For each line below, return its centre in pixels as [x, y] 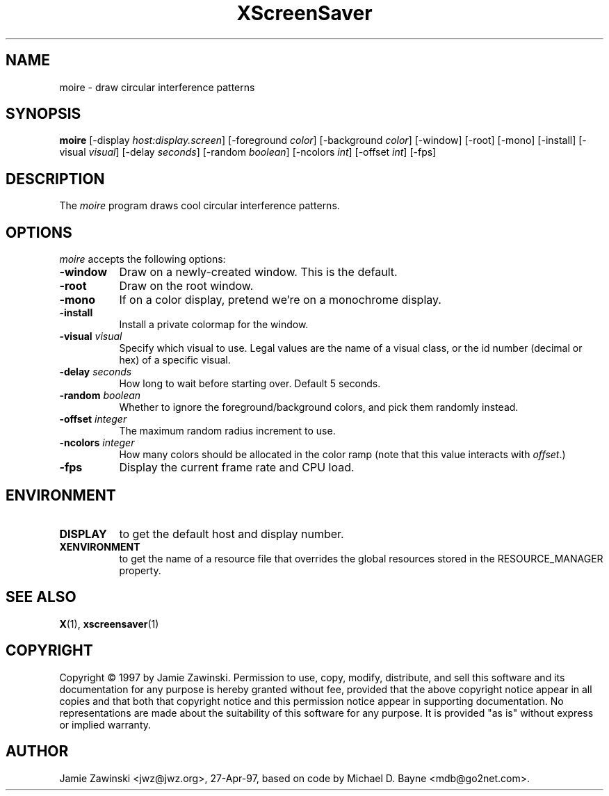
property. [140, 570]
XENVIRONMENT [100, 546]
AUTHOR [37, 752]
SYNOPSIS [43, 114]
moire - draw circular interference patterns [157, 87]
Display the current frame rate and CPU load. [237, 468]
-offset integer [93, 419]
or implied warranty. [105, 724]
